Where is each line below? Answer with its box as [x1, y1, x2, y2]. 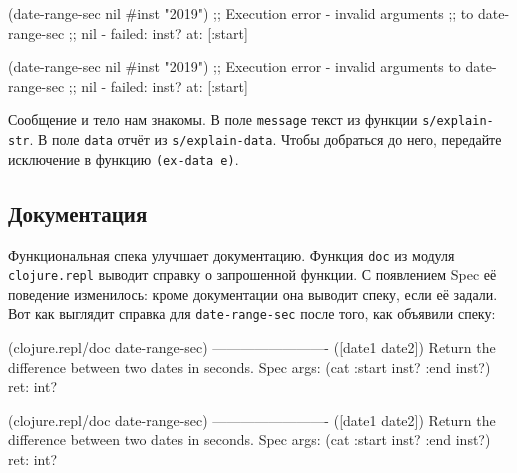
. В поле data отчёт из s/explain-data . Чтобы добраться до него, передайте [29, 129, 502, 150]
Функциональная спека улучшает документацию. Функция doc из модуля [8, 244, 455, 265]
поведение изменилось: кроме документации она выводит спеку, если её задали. [8, 283, 498, 304]
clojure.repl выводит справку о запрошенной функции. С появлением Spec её [8, 264, 497, 285]
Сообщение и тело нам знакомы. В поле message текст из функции [8, 109, 418, 130]
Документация [8, 197, 148, 228]
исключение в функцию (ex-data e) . [8, 148, 239, 169]
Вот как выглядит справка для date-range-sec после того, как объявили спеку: [8, 303, 496, 324]
